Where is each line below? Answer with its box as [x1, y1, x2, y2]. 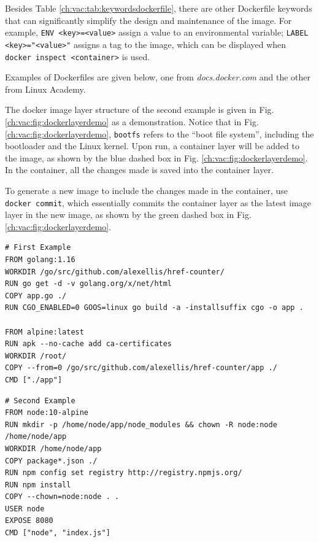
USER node [5, 504, 45, 513]
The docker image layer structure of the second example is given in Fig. [5, 103, 274, 116]
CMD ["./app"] [5, 375, 63, 384]
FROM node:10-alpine [5, 408, 89, 417]
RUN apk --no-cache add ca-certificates [5, 339, 172, 349]
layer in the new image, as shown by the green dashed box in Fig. [5, 208, 252, 221]
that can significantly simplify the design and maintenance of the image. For [5, 14, 292, 26]
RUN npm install [5, 480, 71, 489]
